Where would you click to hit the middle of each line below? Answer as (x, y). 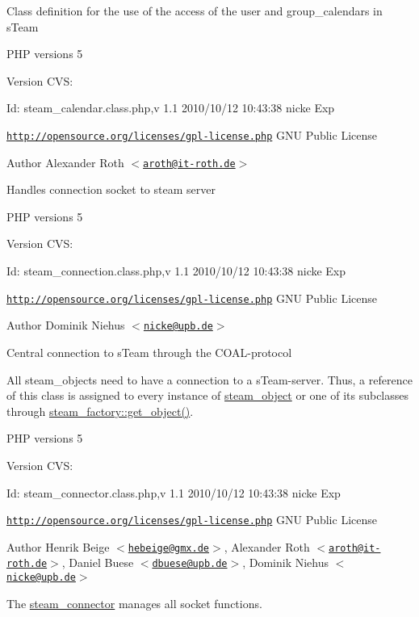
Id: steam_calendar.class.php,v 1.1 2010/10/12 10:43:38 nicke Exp (171, 108)
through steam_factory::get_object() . (100, 411)
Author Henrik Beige (58, 546)
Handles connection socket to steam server (111, 189)
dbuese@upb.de (190, 564)
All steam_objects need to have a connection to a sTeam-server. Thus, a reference (209, 379)
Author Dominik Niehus (66, 325)
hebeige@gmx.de (169, 548)
